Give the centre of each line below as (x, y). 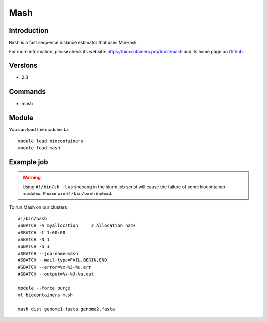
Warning (32, 177)
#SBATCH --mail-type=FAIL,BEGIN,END (63, 260)
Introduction (29, 31)
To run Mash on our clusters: (38, 207)
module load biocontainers (51, 141)
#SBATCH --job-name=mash (48, 253)
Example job (29, 162)
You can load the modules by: (40, 129)
